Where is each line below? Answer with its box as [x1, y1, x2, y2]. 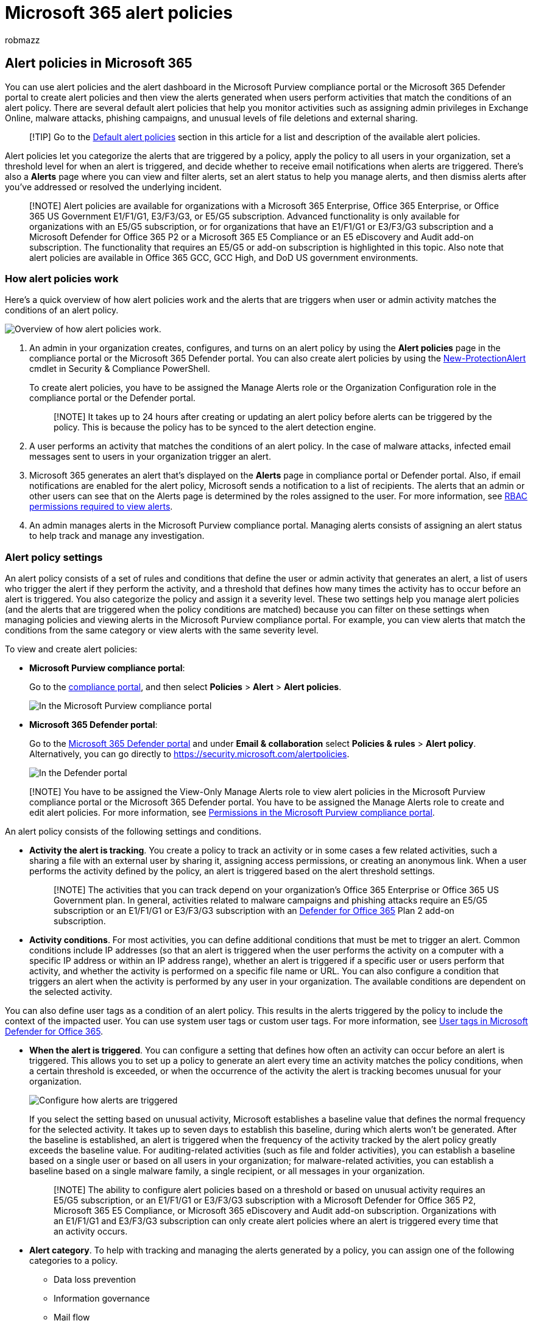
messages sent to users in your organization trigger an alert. [29, 451, 271, 462]
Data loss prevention [54, 1274, 136, 1285]
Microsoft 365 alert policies [5, 2, 233, 23]
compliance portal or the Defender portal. [29, 393, 196, 404]
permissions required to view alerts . [29, 501, 173, 512]
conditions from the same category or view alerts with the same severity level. [5, 625, 319, 636]
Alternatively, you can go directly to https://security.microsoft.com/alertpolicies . [29, 749, 350, 760]
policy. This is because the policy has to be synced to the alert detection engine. [54, 422, 376, 433]
